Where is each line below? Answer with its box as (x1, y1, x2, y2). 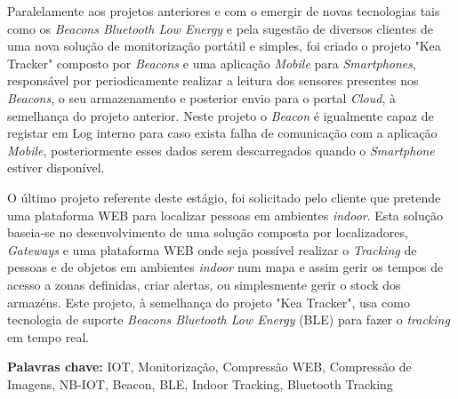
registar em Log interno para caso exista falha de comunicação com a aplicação (7, 124, 438, 142)
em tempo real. (7, 327, 90, 346)
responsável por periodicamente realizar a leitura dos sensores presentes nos (7, 71, 419, 90)
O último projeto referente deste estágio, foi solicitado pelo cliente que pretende (7, 188, 441, 206)
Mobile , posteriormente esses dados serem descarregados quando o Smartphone (7, 140, 435, 159)
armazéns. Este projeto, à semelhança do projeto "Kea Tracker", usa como (7, 292, 410, 311)
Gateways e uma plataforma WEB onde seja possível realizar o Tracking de (7, 240, 417, 259)
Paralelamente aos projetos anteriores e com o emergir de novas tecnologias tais (7, 2, 440, 20)
